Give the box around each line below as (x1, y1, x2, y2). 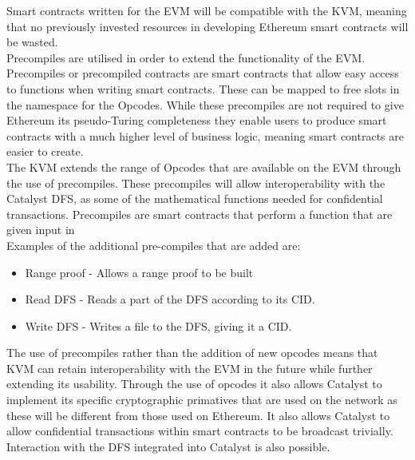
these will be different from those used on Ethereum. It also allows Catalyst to (6, 406, 390, 423)
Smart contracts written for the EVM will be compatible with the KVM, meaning (6, 2, 407, 18)
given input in (6, 221, 75, 238)
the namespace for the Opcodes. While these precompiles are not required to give (6, 96, 404, 113)
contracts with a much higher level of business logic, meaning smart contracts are (6, 127, 404, 144)
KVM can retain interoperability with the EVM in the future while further (6, 359, 373, 376)
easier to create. (6, 143, 84, 160)
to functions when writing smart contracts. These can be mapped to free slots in (6, 80, 400, 97)
